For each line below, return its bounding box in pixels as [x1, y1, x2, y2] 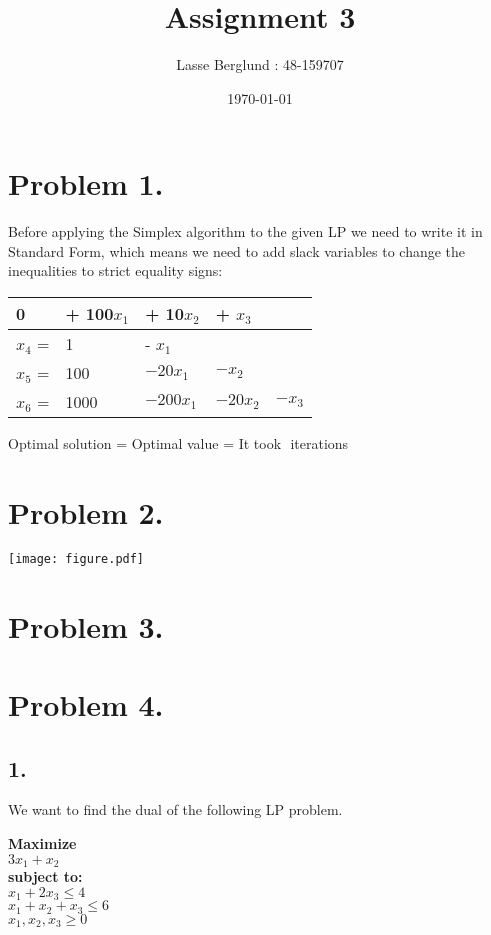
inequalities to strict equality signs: [8, 260, 223, 281]
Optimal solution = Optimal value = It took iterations [8, 433, 349, 454]
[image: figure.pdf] [8, 551, 145, 566]
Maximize [8, 832, 77, 853]
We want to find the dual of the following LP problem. [8, 799, 343, 820]
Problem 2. [8, 491, 164, 532]
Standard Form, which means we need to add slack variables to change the [8, 240, 466, 261]
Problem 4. [8, 683, 164, 724]
